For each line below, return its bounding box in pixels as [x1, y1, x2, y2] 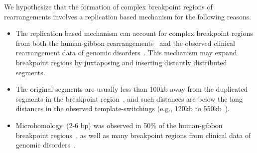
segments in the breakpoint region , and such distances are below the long [15, 93, 243, 104]
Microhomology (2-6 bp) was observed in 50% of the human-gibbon [15, 120, 223, 130]
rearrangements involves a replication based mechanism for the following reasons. [4, 11, 252, 21]
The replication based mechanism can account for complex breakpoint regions [15, 28, 253, 38]
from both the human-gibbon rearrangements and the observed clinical [15, 37, 236, 48]
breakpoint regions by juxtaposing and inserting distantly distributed [15, 57, 227, 67]
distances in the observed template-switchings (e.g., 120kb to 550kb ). [15, 103, 230, 114]
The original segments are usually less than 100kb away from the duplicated [15, 84, 248, 94]
